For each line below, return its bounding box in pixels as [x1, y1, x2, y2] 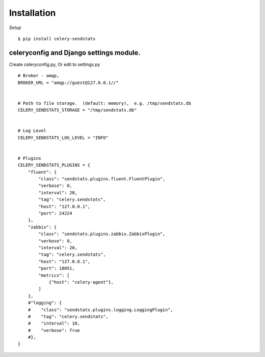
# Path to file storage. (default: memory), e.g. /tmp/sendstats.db [18, 100, 191, 106]
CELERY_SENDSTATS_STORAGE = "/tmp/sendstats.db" [18, 107, 137, 113]
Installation [9, 7, 56, 18]
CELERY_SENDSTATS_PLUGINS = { [18, 162, 91, 168]
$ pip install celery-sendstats [18, 36, 96, 41]
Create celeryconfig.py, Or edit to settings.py [9, 61, 101, 67]
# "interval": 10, [27, 321, 80, 327]
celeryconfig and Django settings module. [9, 48, 141, 57]
